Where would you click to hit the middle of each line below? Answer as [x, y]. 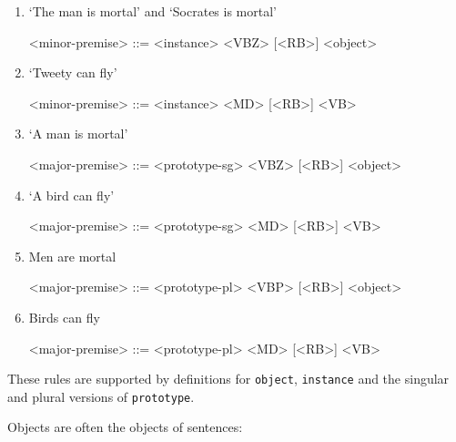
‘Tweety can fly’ [73, 72]
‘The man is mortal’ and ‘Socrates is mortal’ [152, 11]
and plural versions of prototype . [101, 396]
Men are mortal [72, 256]
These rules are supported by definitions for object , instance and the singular [228, 379]
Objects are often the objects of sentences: [125, 427]
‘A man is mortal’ [78, 134]
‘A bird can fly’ [71, 195]
